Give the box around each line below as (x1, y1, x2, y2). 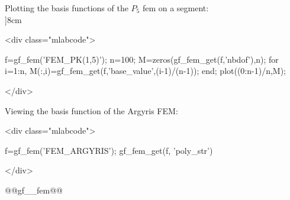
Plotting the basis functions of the (5, 2, 128, 14)
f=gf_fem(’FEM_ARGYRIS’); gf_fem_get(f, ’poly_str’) (5, 144, 213, 156)
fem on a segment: (142, 2, 209, 14)
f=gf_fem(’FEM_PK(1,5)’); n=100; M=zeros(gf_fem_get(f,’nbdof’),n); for (5, 53, 279, 65)
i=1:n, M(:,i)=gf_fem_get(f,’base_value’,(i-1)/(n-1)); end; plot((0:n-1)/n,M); (5, 64, 286, 77)
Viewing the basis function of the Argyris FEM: (5, 104, 178, 117)
